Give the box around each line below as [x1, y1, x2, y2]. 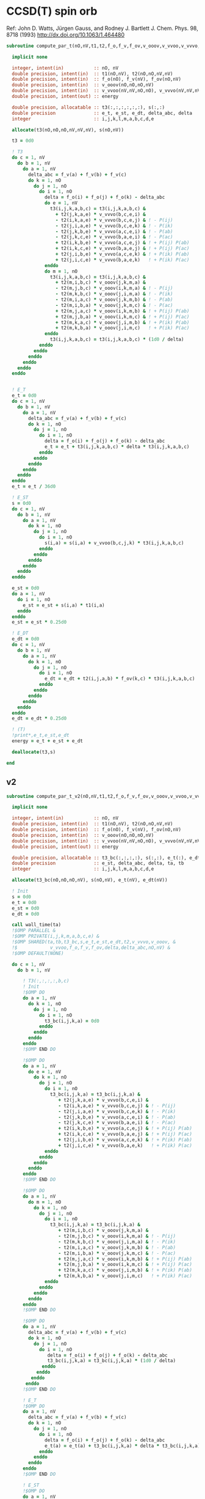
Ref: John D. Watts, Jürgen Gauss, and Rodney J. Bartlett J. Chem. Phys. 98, [6, 24, 198, 32]
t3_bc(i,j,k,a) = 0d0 [45, 1018, 99, 1024]
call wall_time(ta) [12, 922, 62, 928]
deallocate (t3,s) [12, 749, 56, 755]
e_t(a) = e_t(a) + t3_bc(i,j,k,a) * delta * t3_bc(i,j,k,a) [45, 1443, 201, 1449]
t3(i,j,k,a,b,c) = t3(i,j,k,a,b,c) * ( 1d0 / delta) [49, 336, 184, 343]
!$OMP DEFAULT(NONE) [12, 950, 64, 956]
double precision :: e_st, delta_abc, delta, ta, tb [12, 860, 184, 866]
